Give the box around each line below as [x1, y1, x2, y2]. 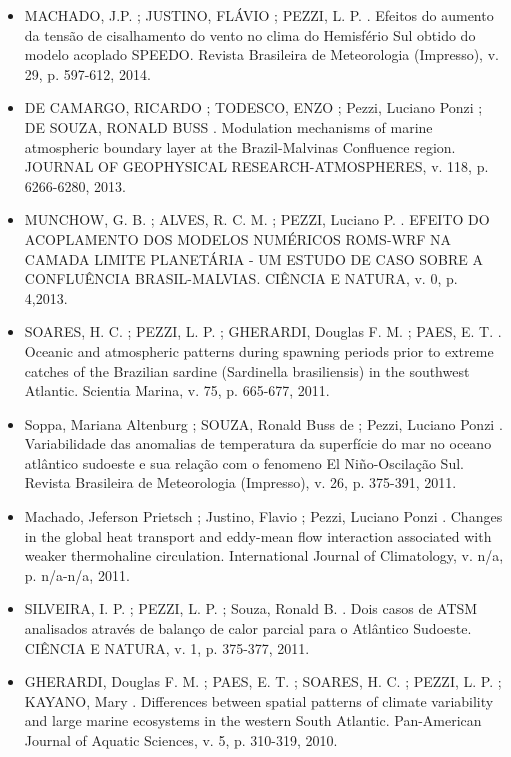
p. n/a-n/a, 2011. [24, 564, 130, 585]
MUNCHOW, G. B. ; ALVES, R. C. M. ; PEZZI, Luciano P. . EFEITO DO [24, 209, 490, 230]
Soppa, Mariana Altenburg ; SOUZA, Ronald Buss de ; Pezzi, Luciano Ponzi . [24, 413, 503, 434]
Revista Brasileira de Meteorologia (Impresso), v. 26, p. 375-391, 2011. [24, 472, 457, 493]
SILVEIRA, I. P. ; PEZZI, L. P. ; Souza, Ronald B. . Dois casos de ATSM [24, 598, 478, 619]
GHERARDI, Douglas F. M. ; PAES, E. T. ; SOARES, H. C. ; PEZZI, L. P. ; [24, 671, 502, 692]
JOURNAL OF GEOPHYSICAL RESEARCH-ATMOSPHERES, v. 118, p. [24, 156, 489, 177]
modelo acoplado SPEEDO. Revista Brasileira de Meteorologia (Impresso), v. [24, 44, 499, 65]
